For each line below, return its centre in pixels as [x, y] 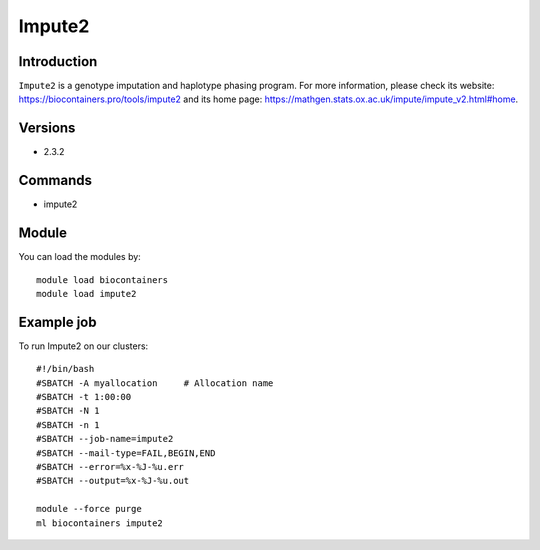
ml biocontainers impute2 [100, 523]
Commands [55, 180]
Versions [47, 128]
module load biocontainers [102, 279]
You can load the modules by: [80, 257]
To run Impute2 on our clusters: [83, 346]
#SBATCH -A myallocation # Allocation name [155, 383]
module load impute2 [86, 293]
